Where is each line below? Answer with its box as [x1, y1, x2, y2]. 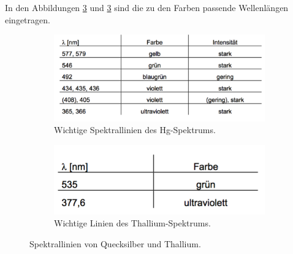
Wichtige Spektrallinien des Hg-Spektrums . [54, 123, 216, 136]
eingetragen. [5, 13, 50, 26]
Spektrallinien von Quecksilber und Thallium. [29, 237, 201, 250]
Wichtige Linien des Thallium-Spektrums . [54, 217, 211, 229]
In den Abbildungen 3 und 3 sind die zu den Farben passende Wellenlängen [5, 1, 289, 13]
